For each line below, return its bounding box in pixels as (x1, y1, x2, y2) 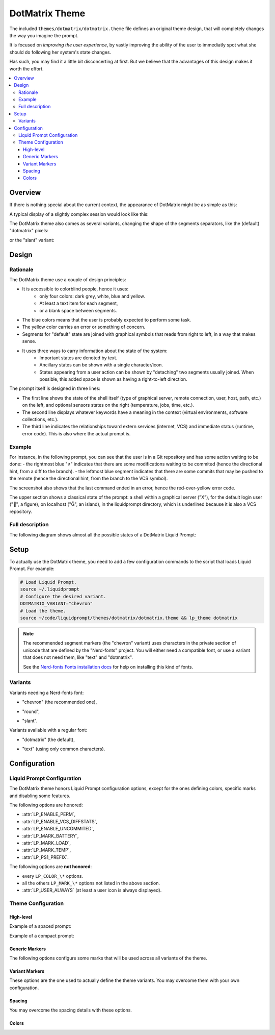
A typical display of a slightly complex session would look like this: (9, 211, 149, 217)
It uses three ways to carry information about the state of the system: (22, 348, 168, 354)
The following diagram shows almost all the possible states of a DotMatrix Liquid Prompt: (9, 531, 196, 538)
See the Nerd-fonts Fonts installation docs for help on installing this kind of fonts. (23, 663, 194, 670)
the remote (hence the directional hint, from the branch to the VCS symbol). (9, 475, 168, 482)
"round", (22, 708, 40, 714)
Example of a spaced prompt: (9, 923, 71, 929)
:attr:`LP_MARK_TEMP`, (22, 847, 71, 853)
